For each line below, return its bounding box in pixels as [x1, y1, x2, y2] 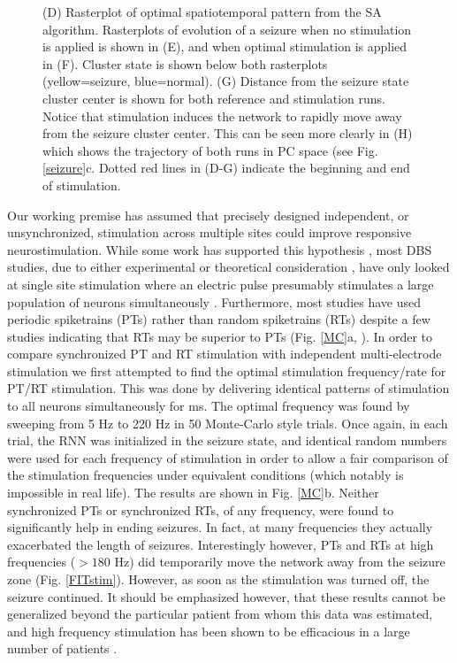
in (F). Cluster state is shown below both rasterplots [42, 54, 328, 73]
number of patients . [7, 639, 118, 658]
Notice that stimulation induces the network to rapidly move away [42, 106, 402, 125]
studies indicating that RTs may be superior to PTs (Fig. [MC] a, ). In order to [7, 327, 433, 345]
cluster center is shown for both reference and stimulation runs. [42, 89, 385, 107]
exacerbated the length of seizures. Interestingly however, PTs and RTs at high [7, 535, 434, 553]
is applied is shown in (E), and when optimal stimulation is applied [42, 37, 407, 56]
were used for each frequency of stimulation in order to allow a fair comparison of [7, 448, 448, 466]
